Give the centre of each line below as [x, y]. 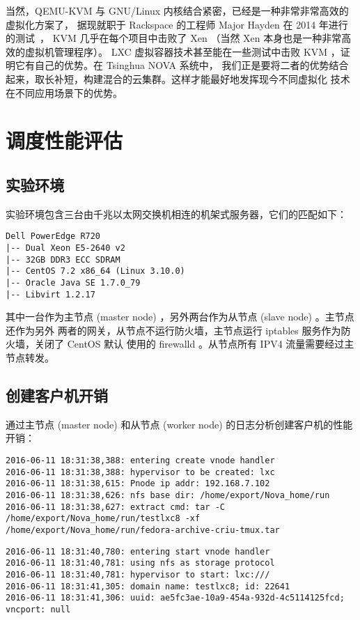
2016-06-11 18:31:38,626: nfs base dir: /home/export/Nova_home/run [168, 495]
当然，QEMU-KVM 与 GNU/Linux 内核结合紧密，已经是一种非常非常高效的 [177, 10]
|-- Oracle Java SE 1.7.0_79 [73, 282]
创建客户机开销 [57, 395]
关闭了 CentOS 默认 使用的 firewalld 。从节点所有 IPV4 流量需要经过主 [194, 344]
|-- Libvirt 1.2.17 [50, 294]
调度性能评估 [64, 140]
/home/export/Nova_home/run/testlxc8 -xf [103, 519]
